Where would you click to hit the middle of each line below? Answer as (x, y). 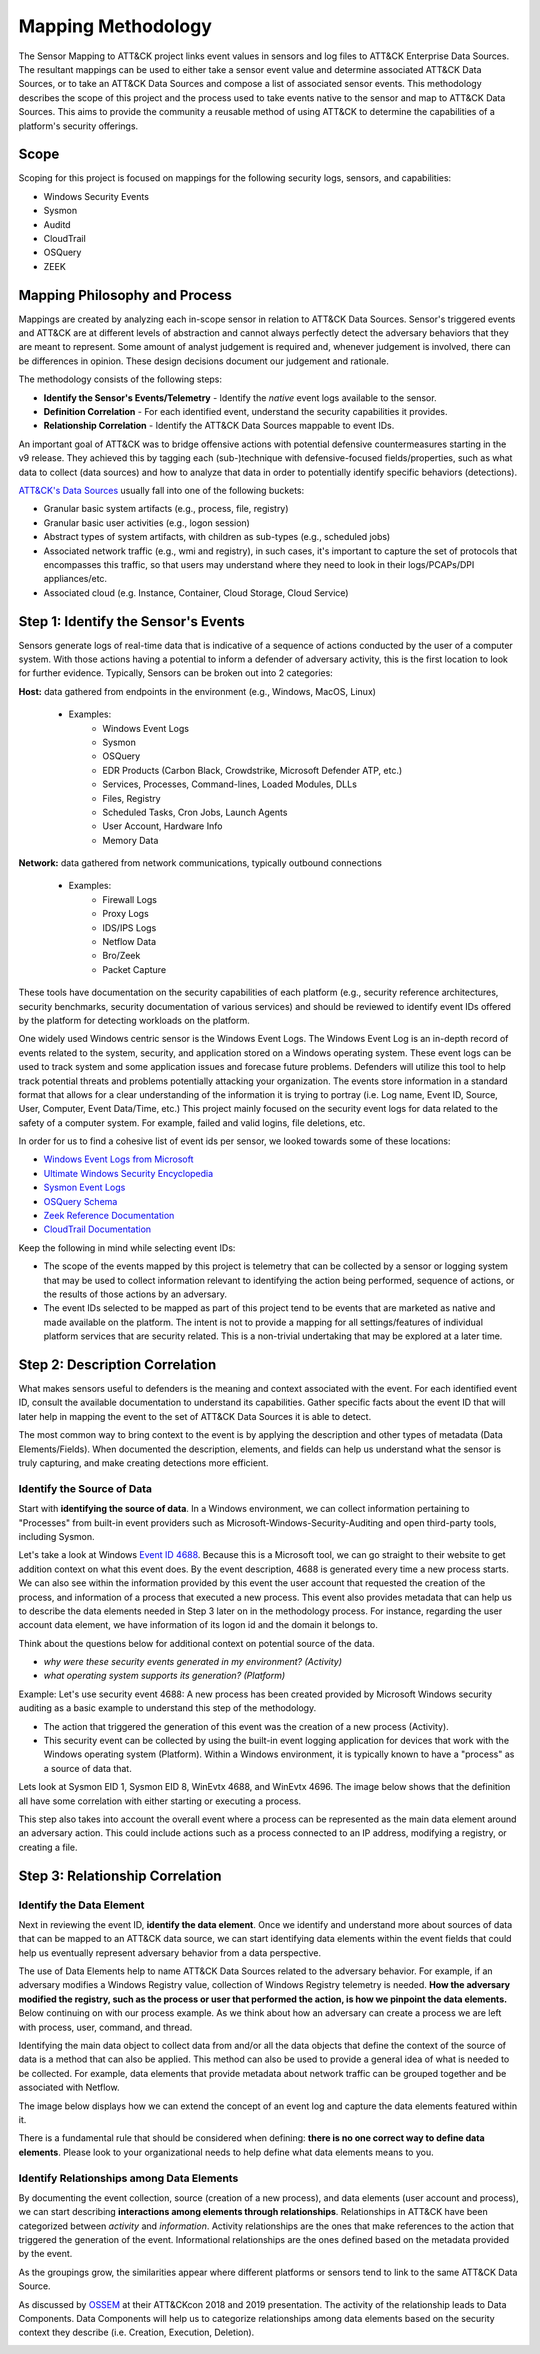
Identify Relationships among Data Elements (128, 2178)
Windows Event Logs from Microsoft (118, 1159)
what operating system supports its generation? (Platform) (164, 1676)
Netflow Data (129, 942)
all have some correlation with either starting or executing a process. (160, 1801)
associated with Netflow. (69, 2087)
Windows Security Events (96, 196)
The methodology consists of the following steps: (120, 379)
